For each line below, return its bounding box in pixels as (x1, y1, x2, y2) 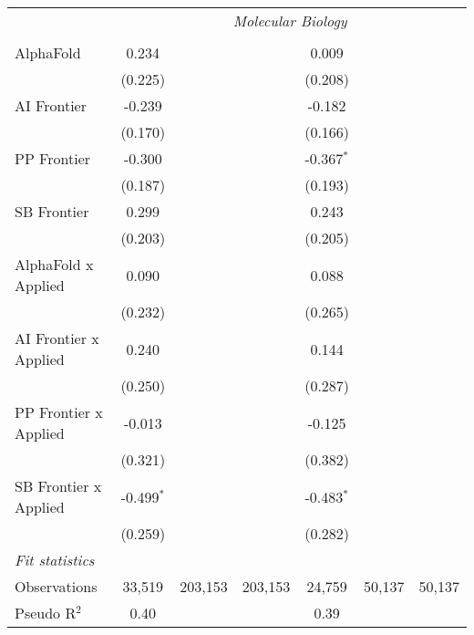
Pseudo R (15, 602, 77, 623)
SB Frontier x (15, 475, 102, 496)
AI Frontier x (15, 328, 99, 349)
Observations (15, 576, 98, 597)
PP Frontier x (15, 401, 103, 422)
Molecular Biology (232, 10, 347, 31)
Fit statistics (15, 549, 95, 570)
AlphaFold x (15, 254, 94, 275)
